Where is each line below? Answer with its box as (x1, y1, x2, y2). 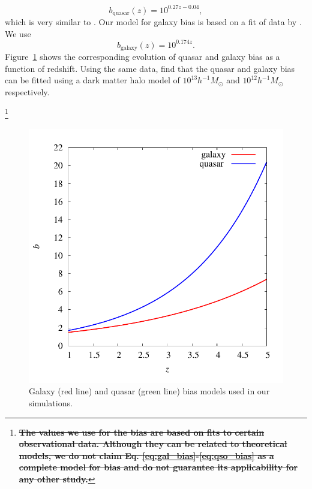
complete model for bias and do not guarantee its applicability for (19, 461, 298, 473)
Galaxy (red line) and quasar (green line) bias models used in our (29, 385, 270, 397)
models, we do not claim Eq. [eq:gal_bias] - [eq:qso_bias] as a (19, 449, 274, 461)
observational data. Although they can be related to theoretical (19, 437, 287, 450)
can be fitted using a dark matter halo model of (5, 74, 180, 86)
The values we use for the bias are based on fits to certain (19, 425, 265, 438)
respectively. (5, 85, 50, 98)
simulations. (29, 396, 73, 409)
